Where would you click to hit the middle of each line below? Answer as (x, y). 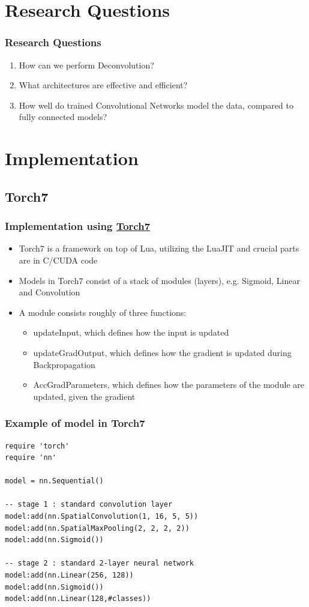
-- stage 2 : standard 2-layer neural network (99, 563)
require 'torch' (37, 446)
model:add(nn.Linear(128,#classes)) (78, 599)
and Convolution (49, 292)
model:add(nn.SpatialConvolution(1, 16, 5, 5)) (102, 517)
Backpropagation (64, 364)
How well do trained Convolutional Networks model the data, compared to (156, 105)
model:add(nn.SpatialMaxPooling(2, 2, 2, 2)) (97, 528)
